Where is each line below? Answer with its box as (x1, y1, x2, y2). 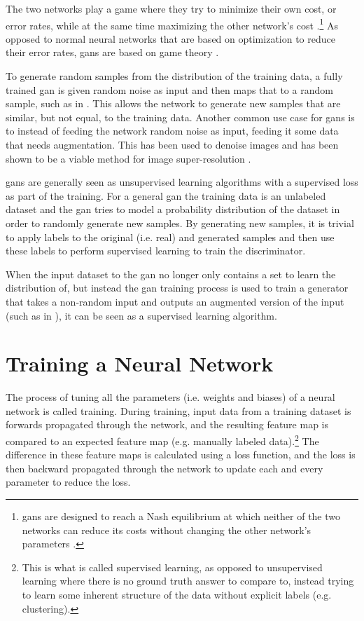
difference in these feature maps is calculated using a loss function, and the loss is (6, 447, 356, 462)
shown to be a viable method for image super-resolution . (6, 151, 251, 165)
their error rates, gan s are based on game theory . (6, 45, 219, 60)
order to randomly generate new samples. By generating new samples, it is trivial (6, 215, 354, 230)
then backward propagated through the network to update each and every (6, 460, 323, 475)
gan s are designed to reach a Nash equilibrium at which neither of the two (22, 509, 341, 524)
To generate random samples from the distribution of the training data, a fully (6, 69, 343, 83)
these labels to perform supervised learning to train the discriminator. (6, 243, 306, 258)
